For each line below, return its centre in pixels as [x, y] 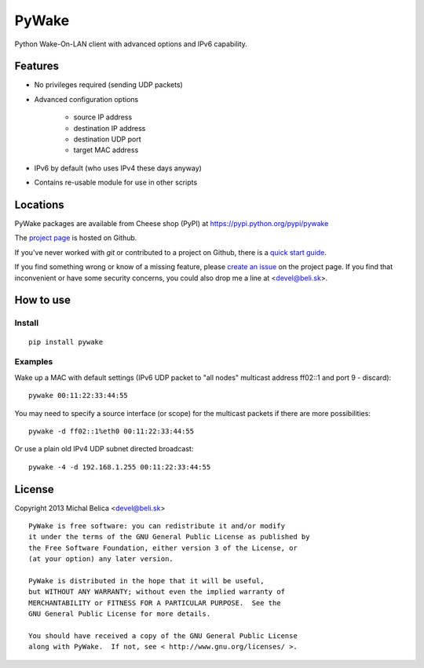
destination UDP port [107, 139]
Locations [39, 205]
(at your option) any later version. [101, 559]
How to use [42, 300]
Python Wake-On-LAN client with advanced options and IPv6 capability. [131, 44]
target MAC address [106, 150]
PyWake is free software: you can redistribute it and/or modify [157, 526]
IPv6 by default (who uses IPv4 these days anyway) [118, 168]
